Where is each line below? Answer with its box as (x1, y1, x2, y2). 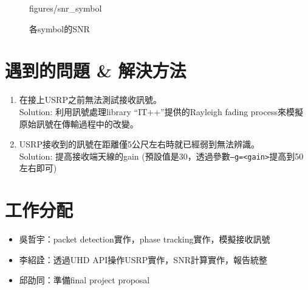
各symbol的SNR (29, 22, 90, 35)
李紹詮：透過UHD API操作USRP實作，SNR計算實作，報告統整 (19, 253, 267, 266)
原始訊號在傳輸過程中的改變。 (19, 117, 139, 130)
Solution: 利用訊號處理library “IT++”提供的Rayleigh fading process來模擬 (19, 105, 303, 118)
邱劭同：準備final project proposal (19, 274, 150, 286)
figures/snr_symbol (29, 2, 102, 14)
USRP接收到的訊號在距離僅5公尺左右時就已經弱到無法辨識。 (19, 138, 259, 150)
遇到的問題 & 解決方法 (5, 58, 187, 83)
